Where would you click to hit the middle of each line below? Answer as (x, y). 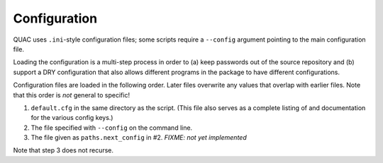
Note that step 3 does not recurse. (63, 150)
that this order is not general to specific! (72, 95)
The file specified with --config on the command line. (112, 128)
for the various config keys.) (72, 118)
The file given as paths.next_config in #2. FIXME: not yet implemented (139, 138)
